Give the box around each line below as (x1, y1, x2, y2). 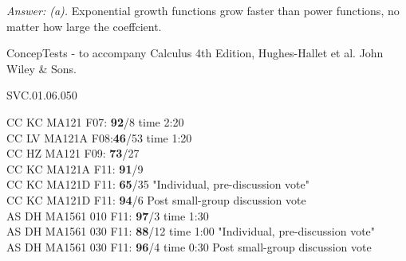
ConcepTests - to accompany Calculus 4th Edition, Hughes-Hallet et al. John (6, 45, 384, 61)
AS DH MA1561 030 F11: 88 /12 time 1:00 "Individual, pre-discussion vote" (6, 223, 376, 240)
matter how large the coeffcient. (6, 18, 162, 34)
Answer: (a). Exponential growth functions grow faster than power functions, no (6, 2, 400, 18)
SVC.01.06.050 (6, 87, 77, 103)
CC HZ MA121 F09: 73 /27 (6, 145, 140, 162)
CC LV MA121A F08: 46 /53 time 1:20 (6, 129, 192, 146)
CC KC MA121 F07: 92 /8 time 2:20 (6, 113, 184, 130)
